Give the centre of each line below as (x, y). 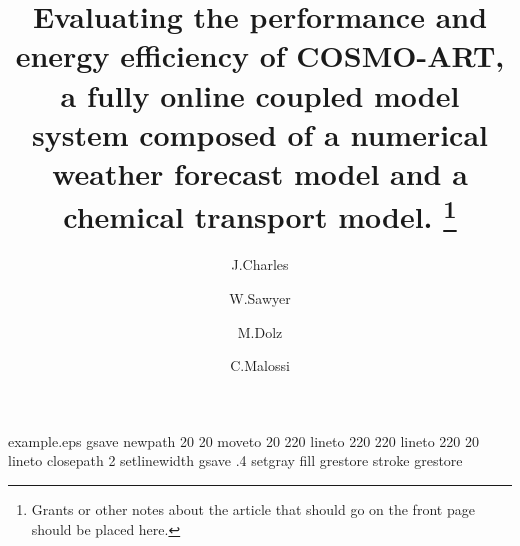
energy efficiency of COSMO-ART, (260, 55)
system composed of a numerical (260, 133)
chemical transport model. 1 (260, 214)
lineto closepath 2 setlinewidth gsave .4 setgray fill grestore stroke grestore (235, 460)
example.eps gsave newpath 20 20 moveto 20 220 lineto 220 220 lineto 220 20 (244, 440)
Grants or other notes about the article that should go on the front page (253, 508)
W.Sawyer (260, 297)
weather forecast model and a (260, 172)
